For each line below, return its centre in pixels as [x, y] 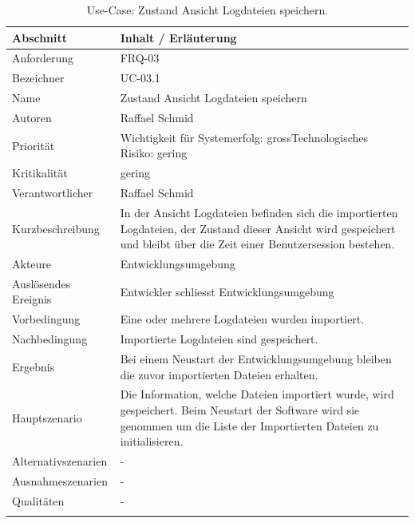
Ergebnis [34, 366]
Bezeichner [38, 78]
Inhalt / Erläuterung [178, 37]
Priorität [34, 145]
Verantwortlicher [53, 193]
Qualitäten [38, 500]
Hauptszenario [47, 417]
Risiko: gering [154, 153]
